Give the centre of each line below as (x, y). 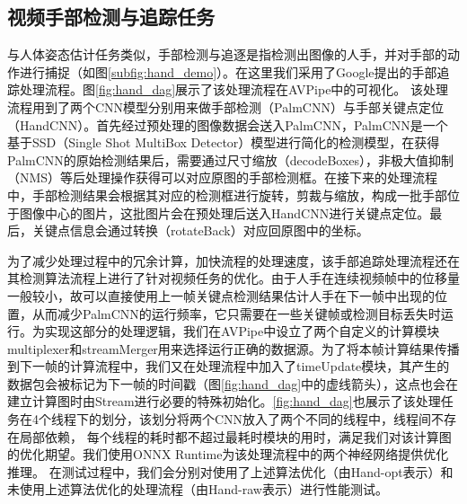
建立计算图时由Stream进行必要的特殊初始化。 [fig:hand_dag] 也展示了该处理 (224, 401)
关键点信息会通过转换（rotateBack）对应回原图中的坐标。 (200, 230)
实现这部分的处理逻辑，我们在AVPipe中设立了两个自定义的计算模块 (242, 331)
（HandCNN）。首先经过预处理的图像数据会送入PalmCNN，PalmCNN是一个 (228, 124)
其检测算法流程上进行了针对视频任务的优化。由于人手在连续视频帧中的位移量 (233, 278)
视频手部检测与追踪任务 (111, 17)
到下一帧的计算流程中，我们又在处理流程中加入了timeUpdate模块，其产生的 (229, 366)
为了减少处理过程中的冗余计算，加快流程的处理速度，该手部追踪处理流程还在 (233, 260)
